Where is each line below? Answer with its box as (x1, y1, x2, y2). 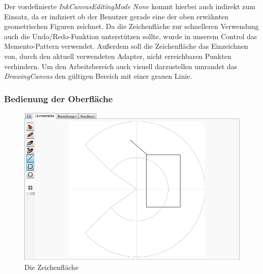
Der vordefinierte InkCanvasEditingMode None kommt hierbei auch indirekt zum (4, 1, 255, 11)
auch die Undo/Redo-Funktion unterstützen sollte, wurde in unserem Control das (4, 31, 257, 41)
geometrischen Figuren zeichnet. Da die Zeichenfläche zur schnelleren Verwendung (4, 21, 259, 32)
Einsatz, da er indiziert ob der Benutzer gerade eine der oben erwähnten (4, 11, 229, 21)
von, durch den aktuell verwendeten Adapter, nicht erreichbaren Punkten (4, 50, 232, 61)
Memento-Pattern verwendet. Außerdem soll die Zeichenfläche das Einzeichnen (4, 41, 248, 51)
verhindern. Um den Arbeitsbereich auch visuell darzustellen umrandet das (4, 60, 238, 71)
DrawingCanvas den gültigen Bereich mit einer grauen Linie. (4, 71, 192, 81)
